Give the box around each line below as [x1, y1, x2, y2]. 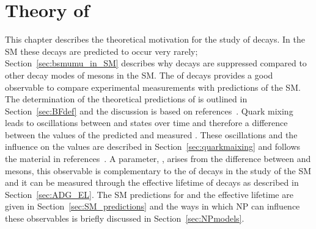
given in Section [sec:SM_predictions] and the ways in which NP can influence [5, 200, 300, 213]
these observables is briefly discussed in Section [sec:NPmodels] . [5, 212, 244, 225]
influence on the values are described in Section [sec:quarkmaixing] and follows [5, 140, 301, 153]
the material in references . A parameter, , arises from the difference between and [5, 152, 311, 165]
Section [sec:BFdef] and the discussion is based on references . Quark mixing [5, 104, 293, 117]
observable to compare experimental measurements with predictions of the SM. [5, 80, 301, 93]
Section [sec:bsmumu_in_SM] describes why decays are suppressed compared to [5, 57, 307, 69]
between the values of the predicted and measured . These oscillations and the [5, 128, 298, 141]
